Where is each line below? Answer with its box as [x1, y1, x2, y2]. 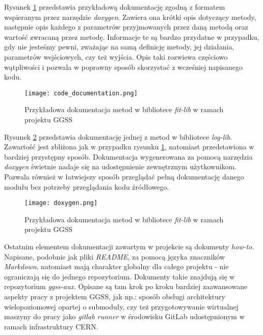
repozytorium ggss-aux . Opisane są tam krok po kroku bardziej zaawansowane [4, 281, 248, 292]
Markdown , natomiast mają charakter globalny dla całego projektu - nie [4, 261, 229, 272]
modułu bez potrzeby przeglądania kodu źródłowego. [4, 181, 169, 192]
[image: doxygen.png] [24, 199, 98, 207]
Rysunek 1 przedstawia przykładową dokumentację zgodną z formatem [4, 2, 225, 12]
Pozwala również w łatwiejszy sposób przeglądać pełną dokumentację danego [4, 171, 244, 182]
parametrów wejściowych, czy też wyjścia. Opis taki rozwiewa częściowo [4, 51, 228, 62]
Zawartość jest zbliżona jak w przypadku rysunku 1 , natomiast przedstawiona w [4, 141, 254, 152]
